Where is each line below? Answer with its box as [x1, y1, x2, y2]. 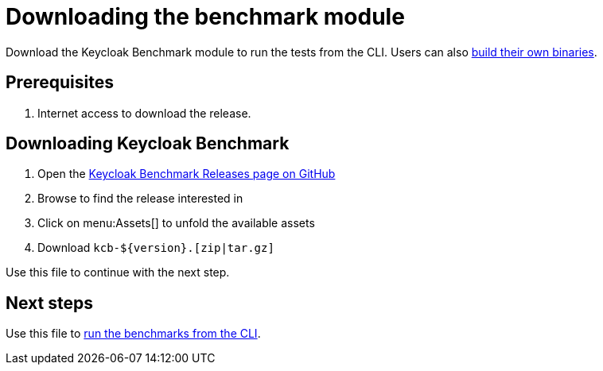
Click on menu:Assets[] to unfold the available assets [37, 216, 315, 230]
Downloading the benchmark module [6, 3, 405, 30]
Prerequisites [6, 72, 114, 93]
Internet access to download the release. [37, 106, 251, 120]
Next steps [6, 292, 93, 313]
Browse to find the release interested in [37, 191, 243, 206]
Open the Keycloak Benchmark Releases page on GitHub [37, 167, 336, 181]
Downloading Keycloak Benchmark [6, 133, 290, 154]
